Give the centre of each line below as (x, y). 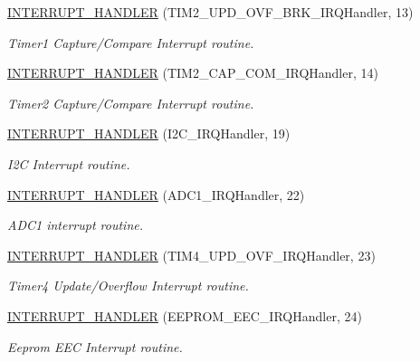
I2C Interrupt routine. (69, 163)
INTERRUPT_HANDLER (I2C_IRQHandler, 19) (149, 133)
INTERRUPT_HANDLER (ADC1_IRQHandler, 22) (156, 194)
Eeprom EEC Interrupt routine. (95, 346)
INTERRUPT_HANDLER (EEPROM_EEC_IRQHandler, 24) (185, 315)
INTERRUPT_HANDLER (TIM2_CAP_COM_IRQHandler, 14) (193, 73)
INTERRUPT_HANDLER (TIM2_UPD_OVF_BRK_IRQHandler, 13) (210, 12)
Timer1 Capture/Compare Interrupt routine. (131, 42)
